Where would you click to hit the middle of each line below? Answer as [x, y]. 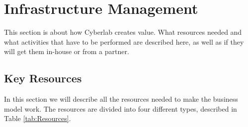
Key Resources [43, 78]
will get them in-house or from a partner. [67, 51]
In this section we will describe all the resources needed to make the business [121, 99]
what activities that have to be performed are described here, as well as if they [124, 41]
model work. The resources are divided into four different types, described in [121, 108]
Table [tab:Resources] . [38, 118]
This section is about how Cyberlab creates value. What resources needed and [123, 32]
